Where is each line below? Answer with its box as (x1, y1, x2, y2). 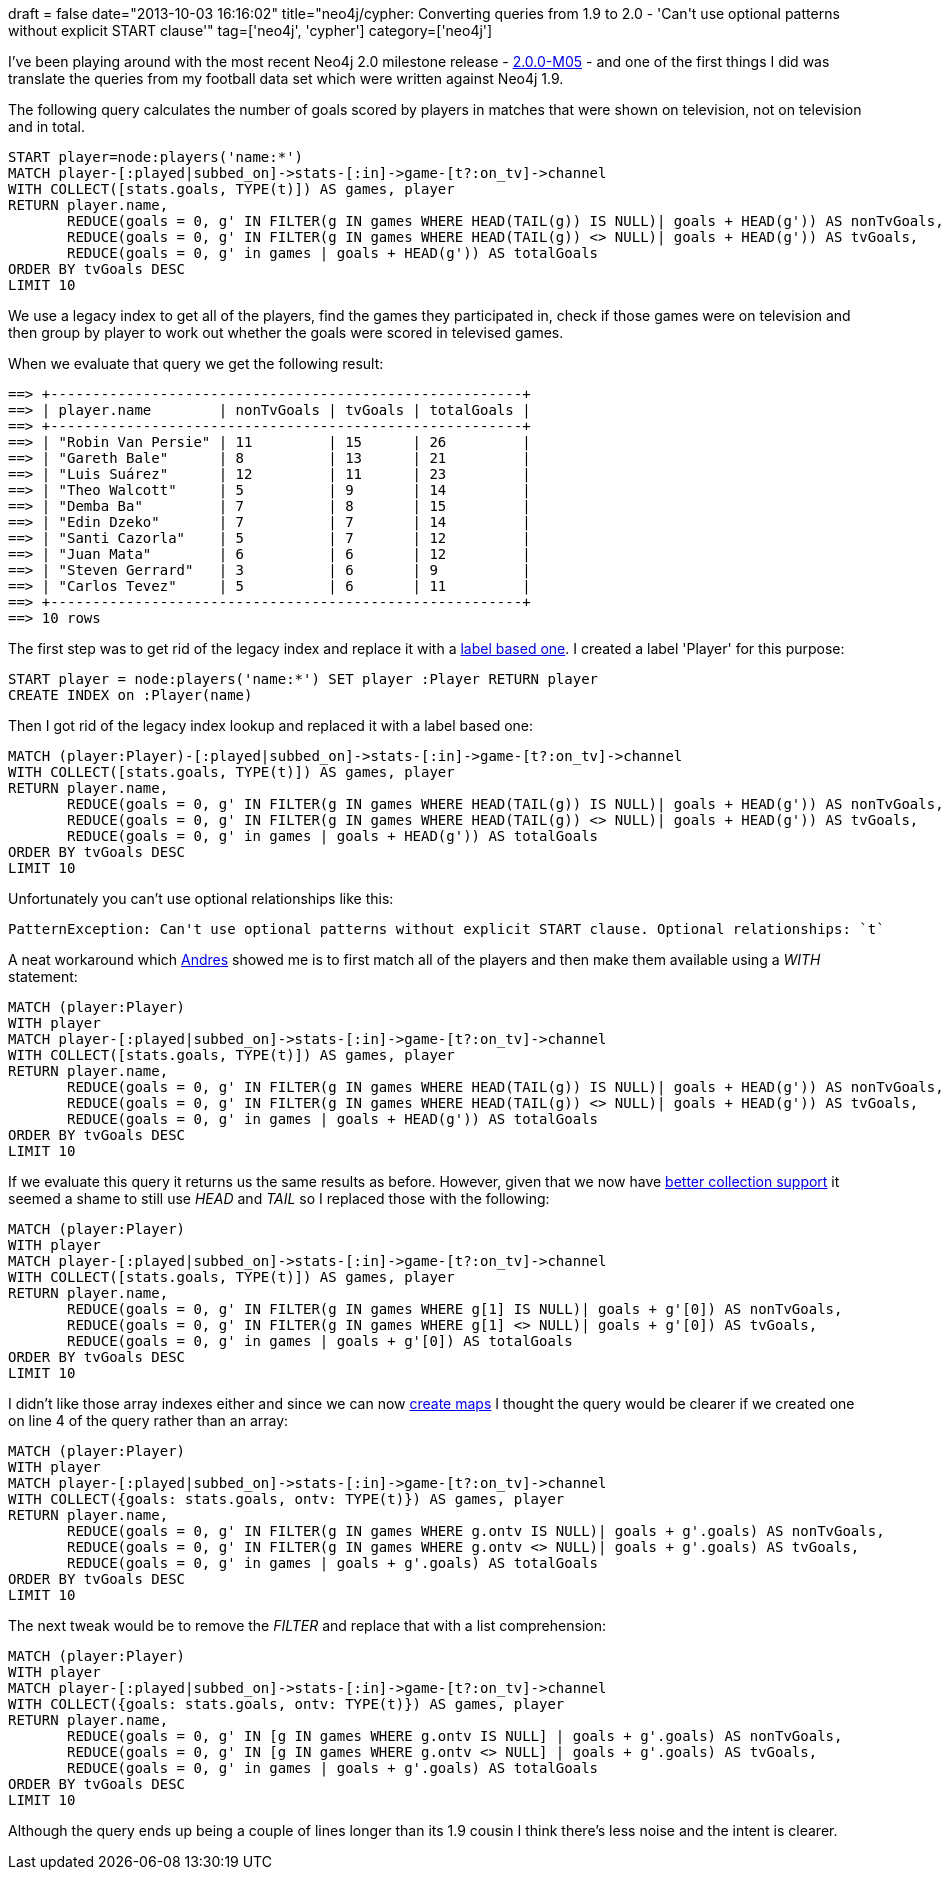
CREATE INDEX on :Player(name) (8, 687, 253, 703)
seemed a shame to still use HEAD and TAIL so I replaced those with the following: (8, 1190, 550, 1207)
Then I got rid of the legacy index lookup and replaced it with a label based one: (8, 717, 533, 734)
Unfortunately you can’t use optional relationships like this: (8, 890, 394, 907)
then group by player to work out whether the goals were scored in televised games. (8, 324, 564, 341)
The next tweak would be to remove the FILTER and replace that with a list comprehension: (8, 1617, 606, 1634)
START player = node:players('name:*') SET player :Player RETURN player (8, 671, 599, 687)
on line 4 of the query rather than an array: (8, 1412, 289, 1429)
